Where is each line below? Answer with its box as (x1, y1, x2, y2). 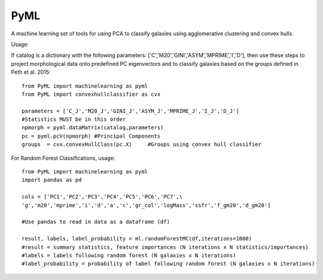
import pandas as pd (22, 176, 82, 184)
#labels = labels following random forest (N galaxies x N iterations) (22, 252, 236, 258)
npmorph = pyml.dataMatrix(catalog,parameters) (22, 124, 164, 131)
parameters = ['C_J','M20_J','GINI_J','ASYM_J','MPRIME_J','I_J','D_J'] (22, 108, 239, 114)
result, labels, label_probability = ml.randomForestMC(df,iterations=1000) (22, 235, 252, 242)
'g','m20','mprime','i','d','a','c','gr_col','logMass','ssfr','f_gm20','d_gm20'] (22, 202, 271, 209)
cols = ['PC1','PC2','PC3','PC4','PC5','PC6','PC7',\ (22, 193, 182, 200)
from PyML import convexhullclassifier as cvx (22, 90, 161, 98)
